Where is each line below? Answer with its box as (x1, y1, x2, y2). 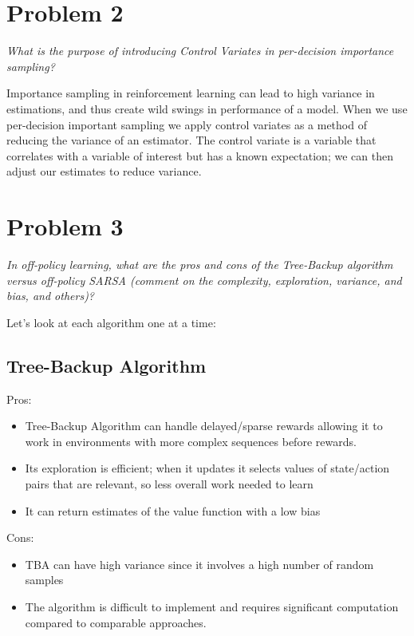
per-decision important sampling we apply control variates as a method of (6, 116, 367, 132)
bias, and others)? (6, 287, 95, 304)
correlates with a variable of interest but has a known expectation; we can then (6, 147, 393, 164)
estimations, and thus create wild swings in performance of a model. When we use (6, 100, 408, 117)
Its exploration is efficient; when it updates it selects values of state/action (25, 460, 390, 476)
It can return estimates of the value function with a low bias (25, 502, 321, 519)
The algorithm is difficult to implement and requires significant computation (25, 598, 399, 614)
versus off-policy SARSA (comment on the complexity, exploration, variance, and (6, 271, 402, 288)
